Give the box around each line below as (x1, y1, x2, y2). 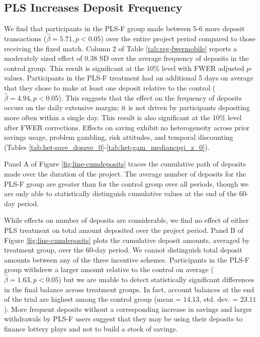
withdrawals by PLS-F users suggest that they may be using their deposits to (4, 313, 243, 324)
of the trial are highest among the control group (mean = (4, 294, 181, 304)
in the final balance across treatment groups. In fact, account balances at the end (4, 284, 254, 294)
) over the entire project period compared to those (101, 33, 256, 44)
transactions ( (4, 33, 47, 44)
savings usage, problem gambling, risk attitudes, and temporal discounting (4, 132, 233, 142)
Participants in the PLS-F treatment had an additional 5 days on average (27, 72, 253, 83)
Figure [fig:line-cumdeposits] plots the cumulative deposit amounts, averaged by (4, 234, 250, 245)
